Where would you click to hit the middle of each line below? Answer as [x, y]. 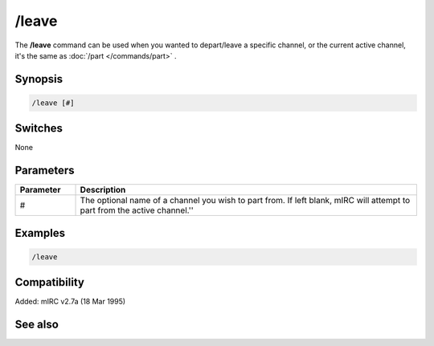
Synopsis [39, 79]
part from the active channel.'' [137, 210]
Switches [39, 128]
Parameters [45, 171]
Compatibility [49, 282]
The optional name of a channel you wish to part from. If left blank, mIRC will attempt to [245, 201]
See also [37, 325]
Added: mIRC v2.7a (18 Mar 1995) [70, 302]
